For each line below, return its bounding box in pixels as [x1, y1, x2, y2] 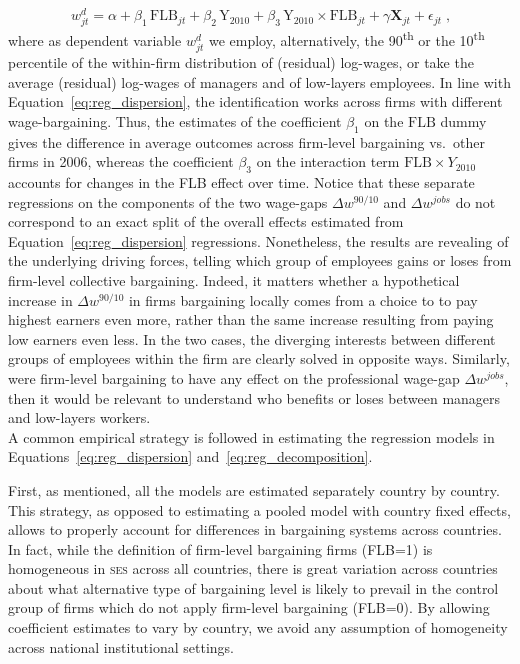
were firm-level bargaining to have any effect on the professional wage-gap [8, 367, 460, 388]
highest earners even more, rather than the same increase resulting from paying [8, 309, 494, 330]
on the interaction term [256, 151, 400, 172]
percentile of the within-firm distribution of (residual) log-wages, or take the [8, 52, 474, 73]
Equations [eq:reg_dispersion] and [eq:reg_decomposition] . [8, 446, 373, 467]
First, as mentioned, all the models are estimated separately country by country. [8, 479, 500, 500]
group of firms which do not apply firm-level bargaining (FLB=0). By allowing [8, 597, 490, 618]
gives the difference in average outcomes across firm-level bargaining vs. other [8, 131, 485, 152]
